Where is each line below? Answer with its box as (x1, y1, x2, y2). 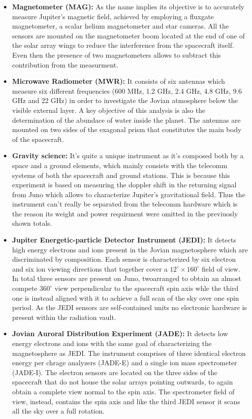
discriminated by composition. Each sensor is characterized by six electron (12, 254, 236, 264)
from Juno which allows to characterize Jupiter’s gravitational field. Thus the (12, 189, 246, 199)
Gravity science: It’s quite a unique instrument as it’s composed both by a (12, 150, 244, 161)
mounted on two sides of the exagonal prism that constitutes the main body (12, 124, 242, 135)
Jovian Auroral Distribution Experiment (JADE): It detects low (12, 328, 228, 339)
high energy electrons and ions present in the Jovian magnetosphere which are (12, 244, 248, 254)
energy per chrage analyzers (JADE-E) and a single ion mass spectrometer (12, 357, 237, 368)
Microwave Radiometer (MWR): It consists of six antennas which (12, 76, 225, 86)
